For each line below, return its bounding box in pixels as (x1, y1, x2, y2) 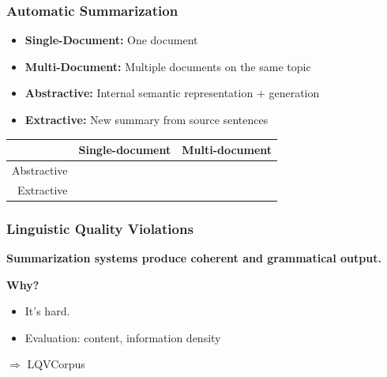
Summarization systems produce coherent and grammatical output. (6, 250, 381, 266)
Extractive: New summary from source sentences (24, 111, 269, 127)
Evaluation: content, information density (24, 329, 221, 345)
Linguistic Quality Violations (6, 218, 193, 238)
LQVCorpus (27, 356, 85, 372)
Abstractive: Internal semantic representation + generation (24, 85, 320, 101)
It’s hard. (24, 303, 70, 319)
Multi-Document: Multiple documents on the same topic (24, 58, 311, 74)
